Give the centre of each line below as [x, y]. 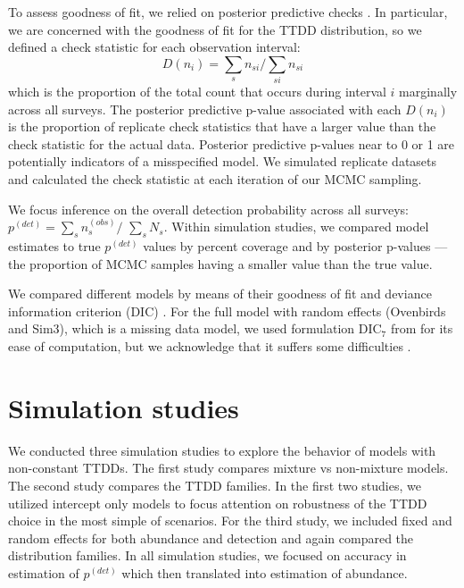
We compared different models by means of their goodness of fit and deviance [220, 294]
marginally [428, 92]
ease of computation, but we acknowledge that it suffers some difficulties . [210, 346]
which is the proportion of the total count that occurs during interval [197, 92]
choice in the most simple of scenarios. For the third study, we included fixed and [230, 521]
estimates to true [54, 246]
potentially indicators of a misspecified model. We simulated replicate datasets [223, 161]
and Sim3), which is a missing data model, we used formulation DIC [195, 328]
